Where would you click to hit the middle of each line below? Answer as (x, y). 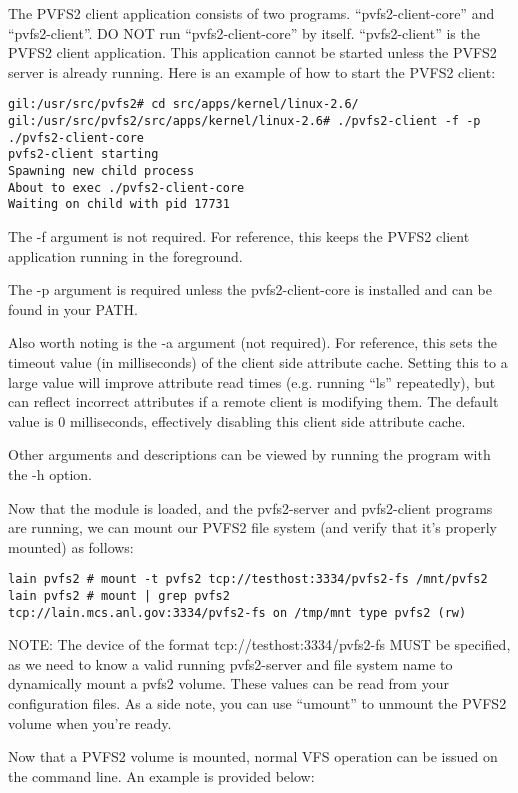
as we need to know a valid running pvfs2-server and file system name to (230, 663)
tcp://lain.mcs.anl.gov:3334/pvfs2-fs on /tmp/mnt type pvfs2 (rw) (237, 612)
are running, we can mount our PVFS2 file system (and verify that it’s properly (252, 527)
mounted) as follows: (71, 546)
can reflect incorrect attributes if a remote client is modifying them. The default (253, 401)
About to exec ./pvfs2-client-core (126, 187)
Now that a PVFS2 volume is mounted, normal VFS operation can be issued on (253, 756)
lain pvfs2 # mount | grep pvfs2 (119, 595)
